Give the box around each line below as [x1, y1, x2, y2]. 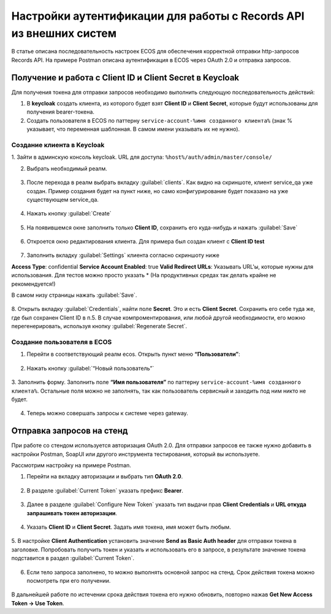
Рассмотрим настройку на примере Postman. [11, 461, 132, 469]
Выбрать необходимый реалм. [26, 164, 107, 172]
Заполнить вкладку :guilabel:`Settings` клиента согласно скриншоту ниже [26, 251, 220, 259]
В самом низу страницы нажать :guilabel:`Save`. [11, 291, 137, 299]
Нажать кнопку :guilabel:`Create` [26, 210, 112, 217]
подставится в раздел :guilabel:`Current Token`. [11, 555, 135, 562]
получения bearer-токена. [26, 108, 95, 116]
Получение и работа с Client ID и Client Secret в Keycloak [11, 72, 240, 83]
